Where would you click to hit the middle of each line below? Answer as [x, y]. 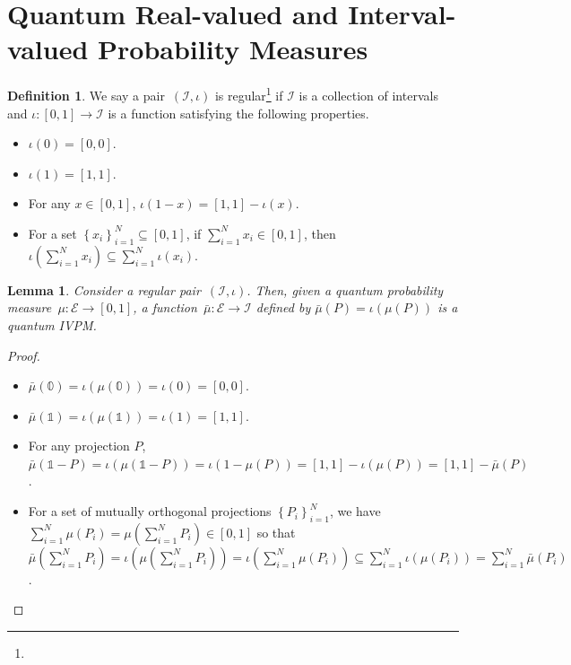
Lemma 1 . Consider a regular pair [104, 289]
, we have [355, 511]
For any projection [79, 446]
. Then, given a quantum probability [345, 289]
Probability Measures [233, 49]
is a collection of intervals [368, 95]
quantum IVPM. [52, 324]
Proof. [24, 355]
